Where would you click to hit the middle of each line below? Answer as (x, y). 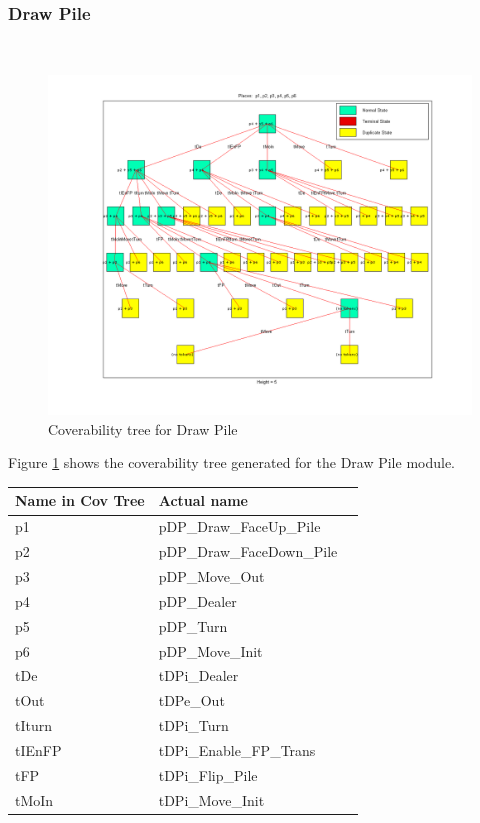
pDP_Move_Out (211, 575)
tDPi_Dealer (198, 675)
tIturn (34, 725)
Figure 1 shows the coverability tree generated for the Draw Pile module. (232, 462)
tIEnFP (38, 749)
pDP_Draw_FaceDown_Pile (248, 551)
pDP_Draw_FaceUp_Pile (239, 526)
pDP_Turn (193, 625)
